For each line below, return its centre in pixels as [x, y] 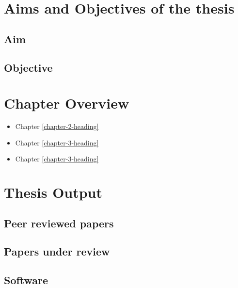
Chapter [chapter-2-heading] [57, 126]
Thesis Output [53, 192]
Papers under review [57, 251]
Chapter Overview [67, 103]
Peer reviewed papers [59, 223]
